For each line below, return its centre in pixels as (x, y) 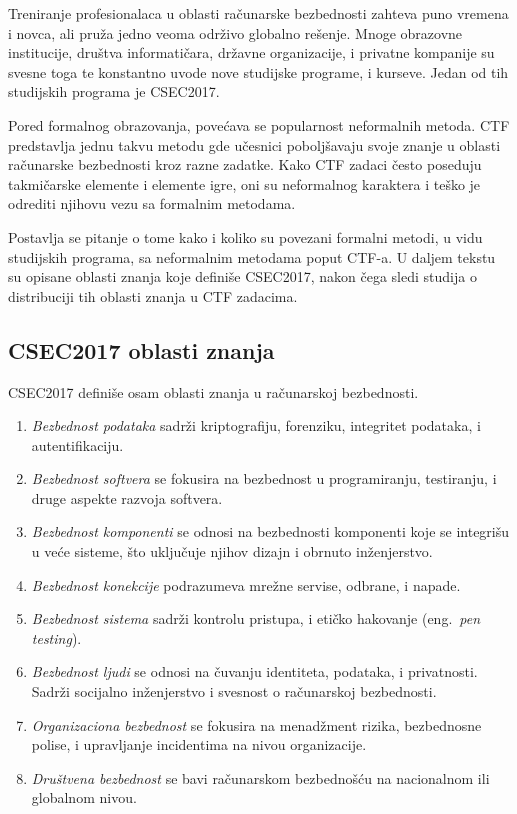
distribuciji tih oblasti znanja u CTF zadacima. (153, 295)
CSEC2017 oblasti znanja (141, 349)
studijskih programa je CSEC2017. (114, 91)
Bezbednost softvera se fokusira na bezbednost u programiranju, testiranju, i (264, 478)
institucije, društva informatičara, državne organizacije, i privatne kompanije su (251, 52)
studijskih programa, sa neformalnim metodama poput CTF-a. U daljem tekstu (252, 256)
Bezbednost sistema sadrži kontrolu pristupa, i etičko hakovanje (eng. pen (256, 618)
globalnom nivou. (84, 797)
